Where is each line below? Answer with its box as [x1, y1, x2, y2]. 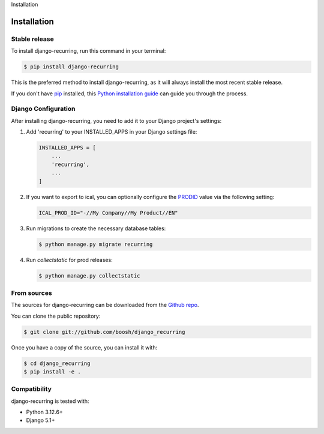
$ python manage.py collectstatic [38, 272, 140, 279]
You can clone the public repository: [11, 312, 101, 320]
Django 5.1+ [26, 417, 55, 424]
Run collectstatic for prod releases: [26, 256, 113, 263]
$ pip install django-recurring [23, 64, 119, 70]
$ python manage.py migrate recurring [38, 240, 153, 248]
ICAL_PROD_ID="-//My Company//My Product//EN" [38, 209, 178, 216]
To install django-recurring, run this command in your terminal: [11, 47, 166, 55]
